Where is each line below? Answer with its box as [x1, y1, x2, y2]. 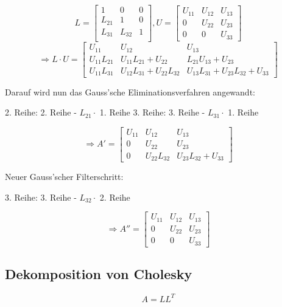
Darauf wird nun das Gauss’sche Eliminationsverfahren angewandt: [5, 85, 255, 98]
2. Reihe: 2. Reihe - [5, 106, 77, 119]
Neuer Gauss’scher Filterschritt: [5, 170, 124, 183]
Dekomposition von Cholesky [5, 264, 192, 283]
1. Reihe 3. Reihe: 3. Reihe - [99, 106, 205, 119]
